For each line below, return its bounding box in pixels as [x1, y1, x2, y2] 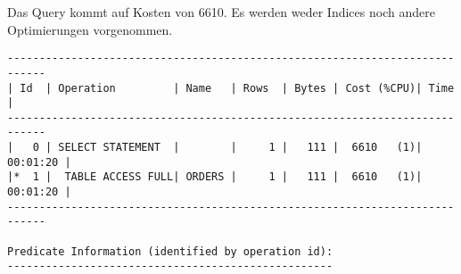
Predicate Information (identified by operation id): [7, 245, 333, 258]
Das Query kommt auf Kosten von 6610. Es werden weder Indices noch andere [7, 3, 435, 21]
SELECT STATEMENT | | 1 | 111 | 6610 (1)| [58, 141, 423, 154]
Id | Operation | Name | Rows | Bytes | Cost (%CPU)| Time [20, 81, 455, 95]
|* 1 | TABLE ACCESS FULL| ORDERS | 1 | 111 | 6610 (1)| [7, 170, 423, 184]
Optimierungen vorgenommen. [7, 20, 173, 38]
